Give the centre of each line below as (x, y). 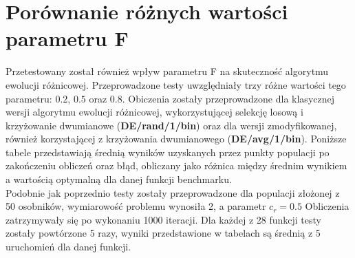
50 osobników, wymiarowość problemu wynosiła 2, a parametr (136, 206)
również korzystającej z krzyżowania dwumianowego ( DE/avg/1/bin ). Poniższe (176, 139)
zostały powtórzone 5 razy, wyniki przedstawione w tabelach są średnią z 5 (163, 233)
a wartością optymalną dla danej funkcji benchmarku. (119, 179)
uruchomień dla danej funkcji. (68, 247)
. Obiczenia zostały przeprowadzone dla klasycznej (228, 98)
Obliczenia (327, 206)
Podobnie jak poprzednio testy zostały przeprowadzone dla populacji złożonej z (173, 192)
